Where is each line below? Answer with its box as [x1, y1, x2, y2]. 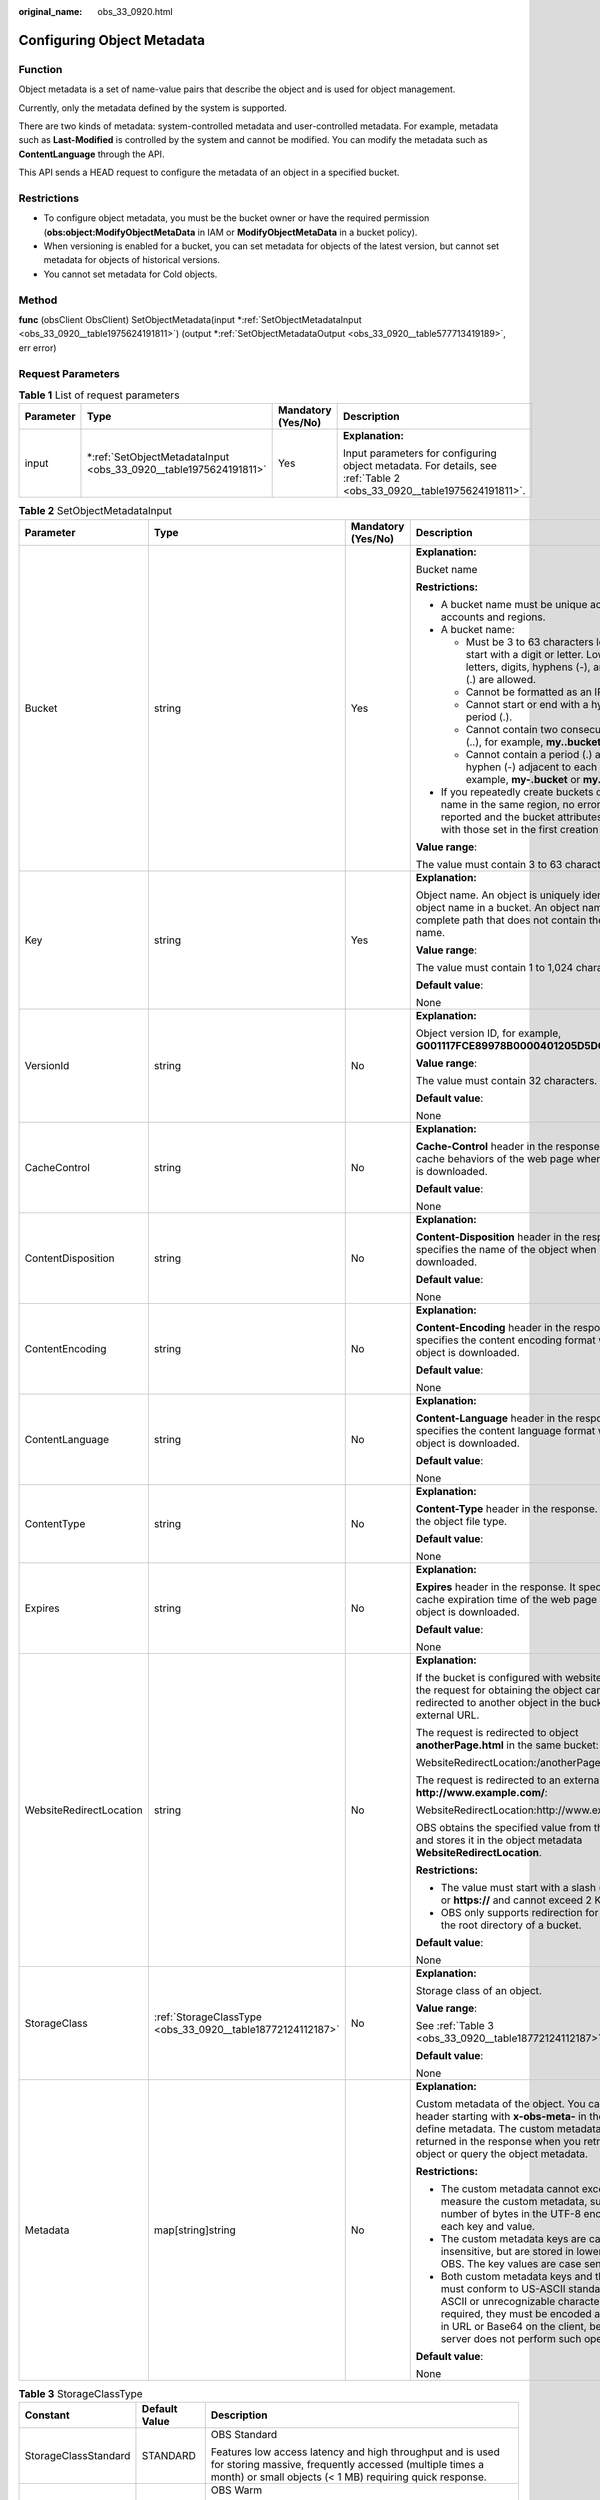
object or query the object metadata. [415, 2146, 589, 2160]
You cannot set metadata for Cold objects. [43, 268, 218, 280]
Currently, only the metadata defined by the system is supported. [18, 101, 287, 114]
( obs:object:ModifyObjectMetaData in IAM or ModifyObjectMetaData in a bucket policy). [43, 226, 418, 238]
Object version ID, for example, [415, 1026, 562, 1040]
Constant [24, 2408, 70, 2422]
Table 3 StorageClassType [18, 2386, 144, 2400]
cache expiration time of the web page [415, 1592, 598, 1606]
